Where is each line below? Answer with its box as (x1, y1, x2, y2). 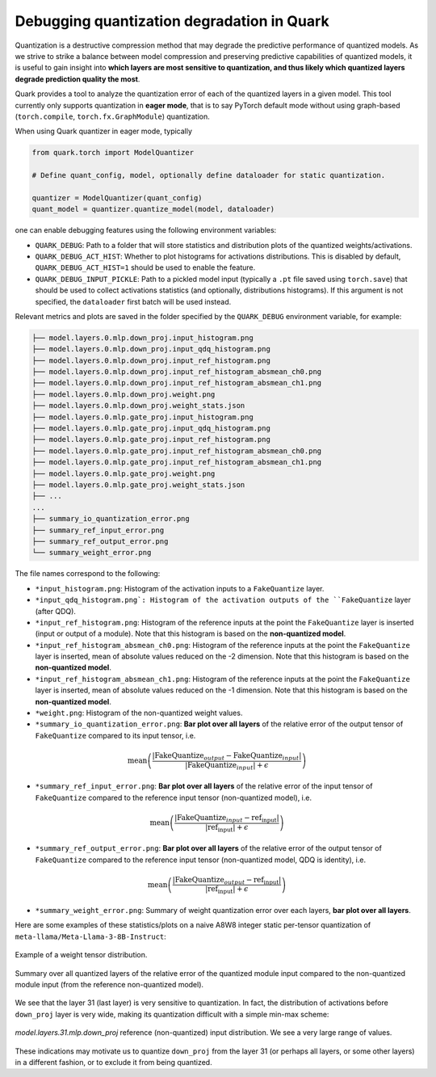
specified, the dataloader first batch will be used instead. (35, 297, 232, 306)
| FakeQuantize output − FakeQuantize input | (152, 751, 302, 762)
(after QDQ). (35, 606, 77, 616)
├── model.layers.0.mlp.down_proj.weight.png (31, 389, 216, 399)
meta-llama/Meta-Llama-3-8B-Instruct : (15, 932, 167, 941)
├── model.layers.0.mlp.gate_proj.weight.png (31, 469, 216, 478)
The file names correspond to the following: (15, 569, 161, 578)
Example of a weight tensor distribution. (15, 950, 148, 960)
